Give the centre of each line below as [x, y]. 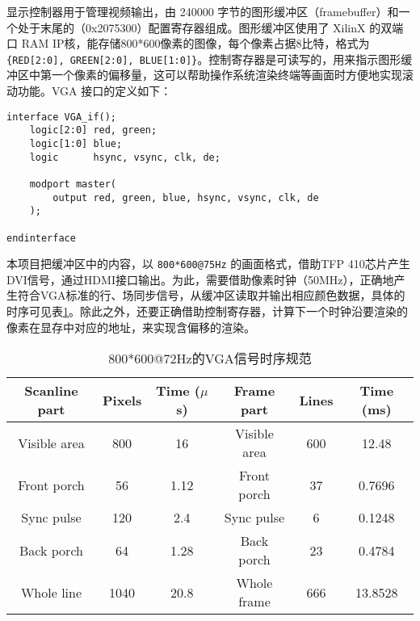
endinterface [41, 238]
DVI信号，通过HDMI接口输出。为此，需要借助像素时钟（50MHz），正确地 [200, 279]
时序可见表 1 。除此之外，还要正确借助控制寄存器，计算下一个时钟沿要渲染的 [207, 311]
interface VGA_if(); [62, 117]
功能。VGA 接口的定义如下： [94, 91]
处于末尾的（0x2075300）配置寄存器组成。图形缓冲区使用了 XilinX [191, 27]
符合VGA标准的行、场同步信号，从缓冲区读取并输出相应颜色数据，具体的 [211, 295]
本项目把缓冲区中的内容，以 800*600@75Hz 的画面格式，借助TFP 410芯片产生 [208, 264]
